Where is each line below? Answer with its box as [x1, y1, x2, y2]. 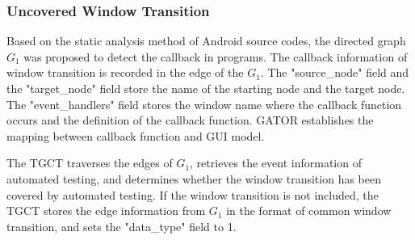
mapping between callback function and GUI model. [6, 127, 265, 144]
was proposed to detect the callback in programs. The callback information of [23, 48, 408, 65]
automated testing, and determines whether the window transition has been [6, 170, 381, 187]
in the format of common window [226, 202, 392, 219]
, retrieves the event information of [190, 154, 362, 171]
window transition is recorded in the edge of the [6, 64, 244, 81]
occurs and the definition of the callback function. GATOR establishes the [6, 112, 374, 128]
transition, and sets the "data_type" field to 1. [6, 217, 237, 234]
